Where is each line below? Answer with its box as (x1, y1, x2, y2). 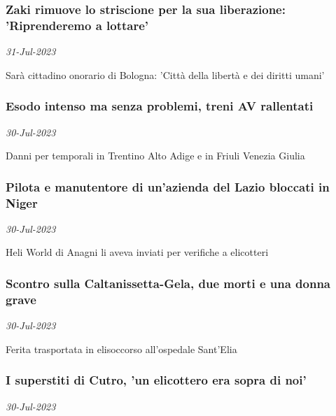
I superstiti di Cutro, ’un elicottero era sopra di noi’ (6, 371, 307, 389)
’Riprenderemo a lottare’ (6, 16, 149, 34)
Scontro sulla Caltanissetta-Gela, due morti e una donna (6, 274, 331, 292)
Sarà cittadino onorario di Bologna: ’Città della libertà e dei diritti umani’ (6, 67, 325, 82)
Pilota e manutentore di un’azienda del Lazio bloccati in (6, 178, 330, 195)
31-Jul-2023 (6, 44, 56, 59)
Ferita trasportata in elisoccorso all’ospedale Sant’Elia (6, 341, 237, 356)
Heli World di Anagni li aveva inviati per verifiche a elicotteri (6, 245, 269, 259)
